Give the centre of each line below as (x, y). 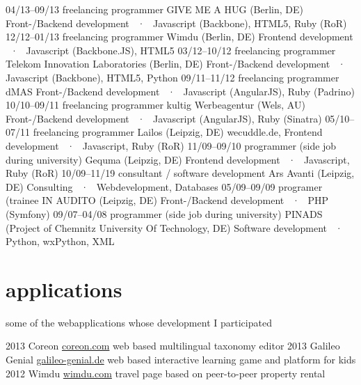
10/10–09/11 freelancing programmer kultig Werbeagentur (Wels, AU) (155, 105)
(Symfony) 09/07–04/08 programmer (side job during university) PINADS (164, 213)
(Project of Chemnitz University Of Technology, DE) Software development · (174, 227)
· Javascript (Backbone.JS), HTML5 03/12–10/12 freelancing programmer (173, 50)
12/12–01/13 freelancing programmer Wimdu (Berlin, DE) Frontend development (179, 37)
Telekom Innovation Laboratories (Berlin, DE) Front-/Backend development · (176, 64)
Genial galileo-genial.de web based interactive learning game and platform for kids (181, 359)
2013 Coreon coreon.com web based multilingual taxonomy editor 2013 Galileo (173, 346)
